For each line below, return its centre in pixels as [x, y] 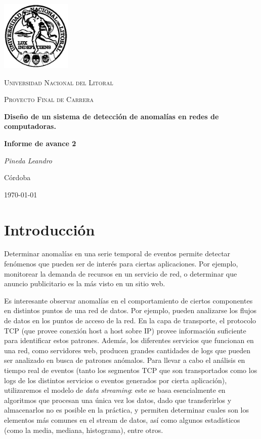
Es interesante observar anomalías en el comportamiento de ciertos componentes [128, 300]
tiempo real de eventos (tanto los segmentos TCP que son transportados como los [131, 370]
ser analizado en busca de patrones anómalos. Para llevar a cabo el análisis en [125, 360]
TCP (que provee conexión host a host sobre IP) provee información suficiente [125, 330]
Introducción [50, 229]
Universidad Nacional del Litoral [59, 82]
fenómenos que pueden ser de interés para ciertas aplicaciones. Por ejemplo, [121, 264]
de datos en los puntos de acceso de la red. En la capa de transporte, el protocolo [130, 320]
